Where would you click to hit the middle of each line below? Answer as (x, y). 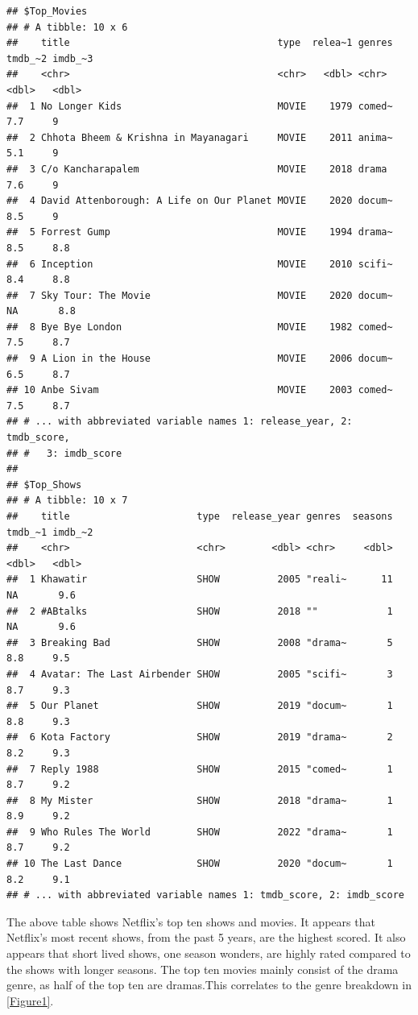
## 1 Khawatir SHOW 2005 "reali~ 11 (200, 580)
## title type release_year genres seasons (200, 516)
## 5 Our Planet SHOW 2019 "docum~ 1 (200, 706)
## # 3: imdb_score (64, 453)
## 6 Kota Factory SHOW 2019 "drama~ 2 (200, 737)
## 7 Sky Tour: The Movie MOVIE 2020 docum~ (200, 295)
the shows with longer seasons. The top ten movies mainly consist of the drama (203, 969)
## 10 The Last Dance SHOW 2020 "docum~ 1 (200, 864)
